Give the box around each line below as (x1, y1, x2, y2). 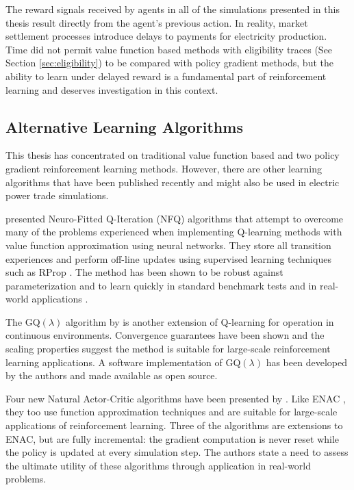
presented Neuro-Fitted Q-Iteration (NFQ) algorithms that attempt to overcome (5, 211, 344, 225)
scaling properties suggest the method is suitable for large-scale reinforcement (5, 341, 331, 356)
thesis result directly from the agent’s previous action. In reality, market (5, 15, 308, 29)
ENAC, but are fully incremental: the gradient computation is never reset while (5, 431, 340, 446)
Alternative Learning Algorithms (5, 116, 243, 137)
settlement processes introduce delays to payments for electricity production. (5, 29, 327, 43)
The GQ (5, 314, 40, 328)
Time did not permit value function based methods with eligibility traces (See (5, 42, 333, 56)
